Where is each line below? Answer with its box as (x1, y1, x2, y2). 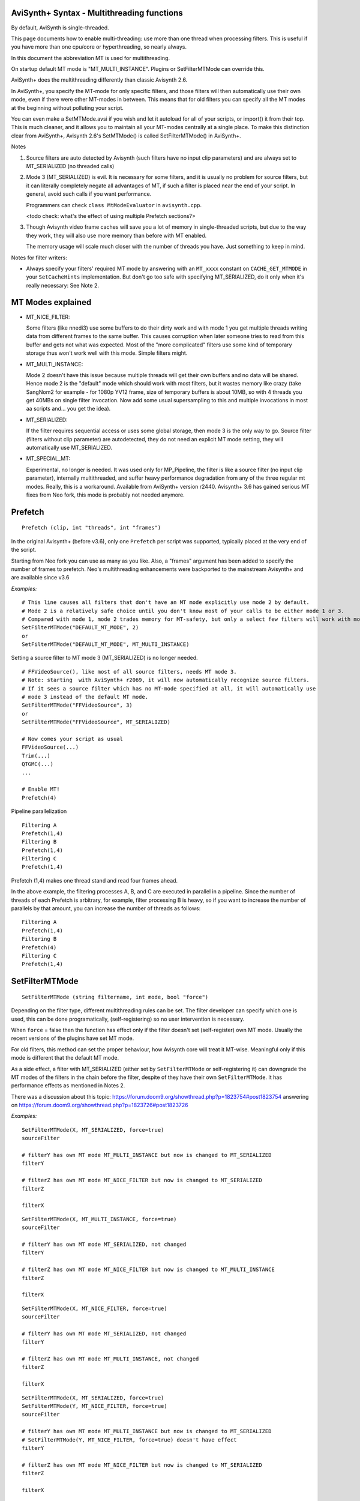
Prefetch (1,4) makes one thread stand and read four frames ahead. (11, 877, 178, 884)
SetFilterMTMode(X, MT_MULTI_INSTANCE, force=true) (22, 1216, 177, 1222)
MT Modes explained (11, 297, 92, 307)
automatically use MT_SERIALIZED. (26, 444, 113, 452)
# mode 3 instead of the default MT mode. (22, 693, 149, 701)
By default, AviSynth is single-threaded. (11, 24, 109, 31)
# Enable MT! (22, 786, 60, 793)
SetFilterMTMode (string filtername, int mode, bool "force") (22, 994, 209, 1000)
